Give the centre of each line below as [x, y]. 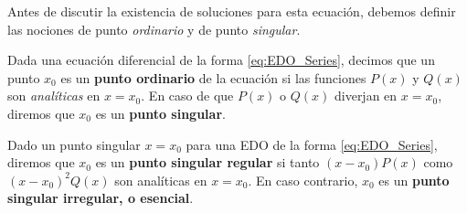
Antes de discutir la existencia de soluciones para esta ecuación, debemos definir [232, 11]
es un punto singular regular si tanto [207, 162]
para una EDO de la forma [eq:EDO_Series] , [312, 144]
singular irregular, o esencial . [101, 198]
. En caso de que [187, 96]
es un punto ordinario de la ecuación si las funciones [213, 77]
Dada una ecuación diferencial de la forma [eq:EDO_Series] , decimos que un [221, 60]
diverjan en [366, 96]
